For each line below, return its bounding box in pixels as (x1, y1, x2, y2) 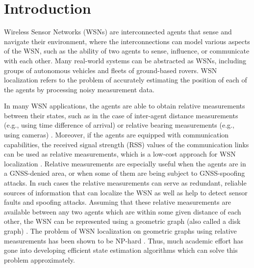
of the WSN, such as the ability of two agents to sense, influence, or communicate (4, 46, 250, 56)
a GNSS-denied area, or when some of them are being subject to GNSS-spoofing (4, 168, 245, 178)
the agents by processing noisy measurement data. (4, 84, 154, 94)
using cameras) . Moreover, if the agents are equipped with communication (4, 130, 229, 140)
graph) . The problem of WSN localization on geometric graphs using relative (4, 226, 237, 236)
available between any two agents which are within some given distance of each (4, 206, 241, 216)
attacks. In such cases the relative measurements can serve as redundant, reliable (4, 178, 247, 188)
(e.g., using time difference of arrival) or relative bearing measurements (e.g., (4, 120, 234, 130)
